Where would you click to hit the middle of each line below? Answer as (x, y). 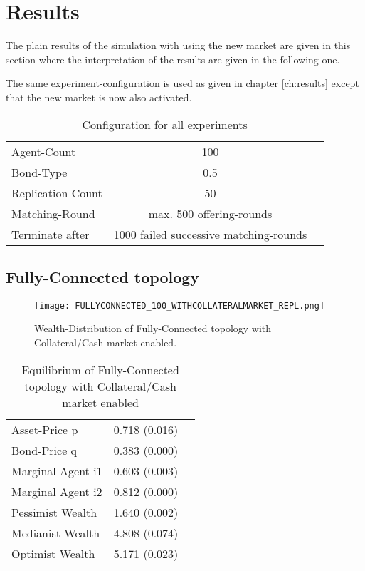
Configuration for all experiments (165, 124)
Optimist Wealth (53, 553)
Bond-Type (39, 172)
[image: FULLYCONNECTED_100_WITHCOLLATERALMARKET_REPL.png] (180, 305)
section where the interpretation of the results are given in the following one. (173, 59)
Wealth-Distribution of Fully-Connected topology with (153, 328)
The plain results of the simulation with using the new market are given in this (178, 45)
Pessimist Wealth (54, 512)
